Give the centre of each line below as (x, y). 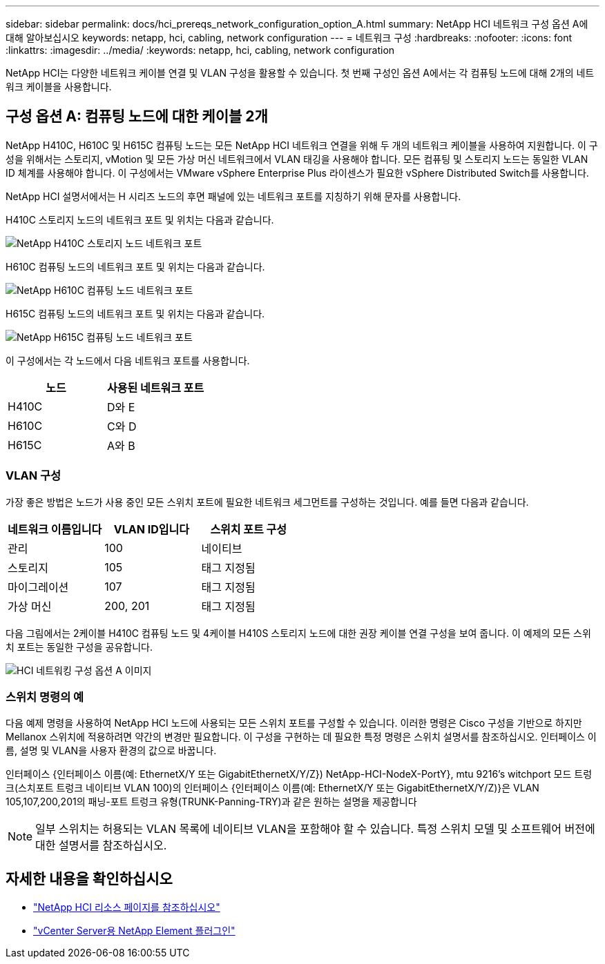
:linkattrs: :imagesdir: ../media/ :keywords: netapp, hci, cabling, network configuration (200, 50)
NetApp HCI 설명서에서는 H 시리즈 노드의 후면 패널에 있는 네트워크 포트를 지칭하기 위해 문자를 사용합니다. (233, 196)
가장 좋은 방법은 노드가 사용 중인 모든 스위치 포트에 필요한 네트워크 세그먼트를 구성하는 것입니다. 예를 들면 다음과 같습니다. (267, 502)
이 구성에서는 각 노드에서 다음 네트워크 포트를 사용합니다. (128, 360)
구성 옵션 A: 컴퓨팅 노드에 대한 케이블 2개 (137, 117)
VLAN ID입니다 (151, 529)
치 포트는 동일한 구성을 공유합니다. (79, 647)
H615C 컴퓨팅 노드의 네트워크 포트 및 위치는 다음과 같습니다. (135, 313)
